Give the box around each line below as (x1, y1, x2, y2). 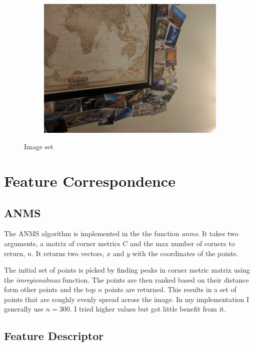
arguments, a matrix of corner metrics (4, 238, 120, 248)
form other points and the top (4, 284, 96, 295)
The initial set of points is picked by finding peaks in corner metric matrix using (4, 265, 250, 275)
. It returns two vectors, (31, 248, 104, 258)
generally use (4, 304, 44, 314)
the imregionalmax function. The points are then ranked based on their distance (4, 274, 249, 285)
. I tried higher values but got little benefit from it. (69, 304, 226, 314)
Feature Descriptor (4, 328, 104, 344)
